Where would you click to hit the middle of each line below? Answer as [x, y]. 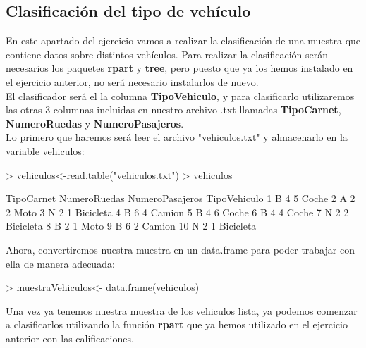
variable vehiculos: [45, 150]
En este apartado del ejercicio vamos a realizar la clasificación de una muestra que [183, 41]
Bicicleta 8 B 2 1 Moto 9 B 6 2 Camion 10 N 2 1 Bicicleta [131, 226]
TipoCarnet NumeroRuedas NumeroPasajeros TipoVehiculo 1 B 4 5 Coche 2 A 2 [181, 198]
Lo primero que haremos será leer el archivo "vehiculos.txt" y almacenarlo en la [177, 137]
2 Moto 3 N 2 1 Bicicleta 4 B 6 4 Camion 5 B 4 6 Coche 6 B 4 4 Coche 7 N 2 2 [177, 212]
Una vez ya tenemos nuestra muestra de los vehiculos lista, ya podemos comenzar [182, 310]
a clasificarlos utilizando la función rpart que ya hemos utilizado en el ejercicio [177, 324]
